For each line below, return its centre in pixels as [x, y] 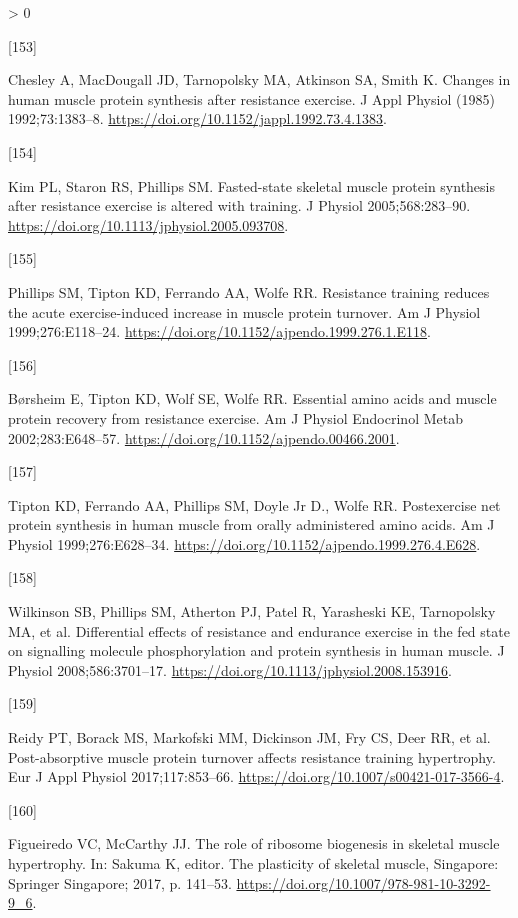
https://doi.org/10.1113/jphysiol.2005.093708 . [148, 224]
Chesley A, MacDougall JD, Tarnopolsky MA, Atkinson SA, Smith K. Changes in [259, 79]
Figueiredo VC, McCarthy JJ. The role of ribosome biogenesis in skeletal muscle [254, 843]
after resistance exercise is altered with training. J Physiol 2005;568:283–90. [239, 205]
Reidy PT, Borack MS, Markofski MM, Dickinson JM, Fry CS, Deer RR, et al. [249, 737]
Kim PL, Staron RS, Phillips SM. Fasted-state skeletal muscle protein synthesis [252, 185]
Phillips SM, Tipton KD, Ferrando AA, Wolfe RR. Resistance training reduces [249, 291]
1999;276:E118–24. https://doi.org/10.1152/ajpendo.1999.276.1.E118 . [219, 331]
